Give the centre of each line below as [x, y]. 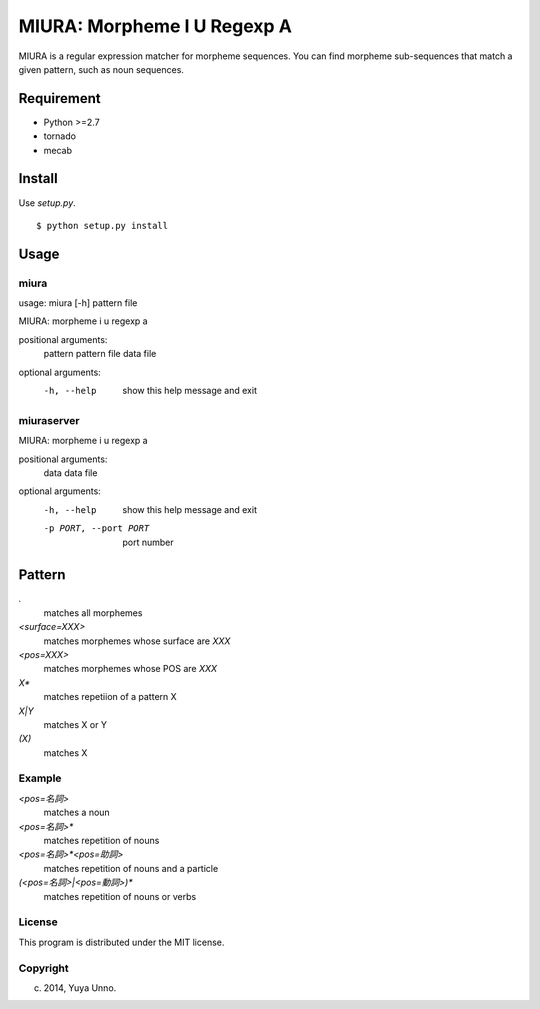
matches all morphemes [93, 612]
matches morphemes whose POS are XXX [130, 669]
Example [40, 778]
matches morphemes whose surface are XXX [137, 641]
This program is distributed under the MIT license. [121, 942]
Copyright [43, 968]
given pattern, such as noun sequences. [101, 69]
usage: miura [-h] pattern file [78, 303]
